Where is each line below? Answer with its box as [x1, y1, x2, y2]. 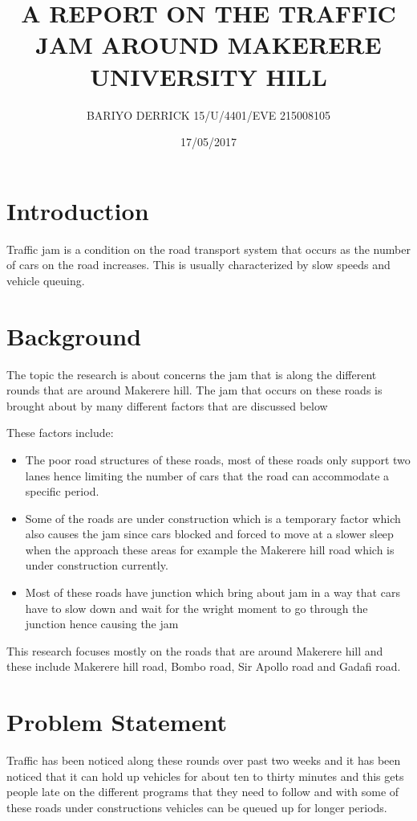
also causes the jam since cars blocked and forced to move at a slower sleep [25, 525, 394, 542]
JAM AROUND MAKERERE [35, 28, 382, 61]
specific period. [25, 483, 99, 500]
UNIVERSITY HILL [90, 59, 327, 92]
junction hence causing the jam [25, 615, 179, 632]
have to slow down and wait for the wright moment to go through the [25, 599, 368, 616]
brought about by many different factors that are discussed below [6, 397, 328, 414]
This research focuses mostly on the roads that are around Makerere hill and [6, 642, 383, 659]
